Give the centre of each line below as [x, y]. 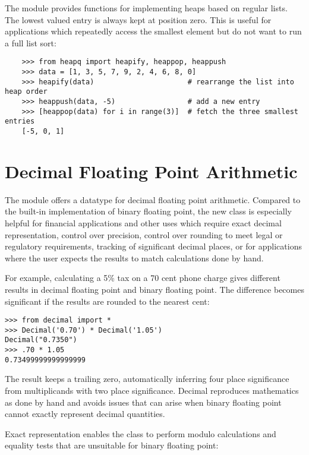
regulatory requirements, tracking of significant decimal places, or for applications [153, 246]
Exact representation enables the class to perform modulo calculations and [141, 433]
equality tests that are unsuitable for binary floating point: [112, 445]
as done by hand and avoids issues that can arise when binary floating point [143, 402]
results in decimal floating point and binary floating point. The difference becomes [154, 289]
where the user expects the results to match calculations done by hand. [134, 257]
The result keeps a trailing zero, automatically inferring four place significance [147, 379]
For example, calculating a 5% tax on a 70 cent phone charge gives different [143, 278]
